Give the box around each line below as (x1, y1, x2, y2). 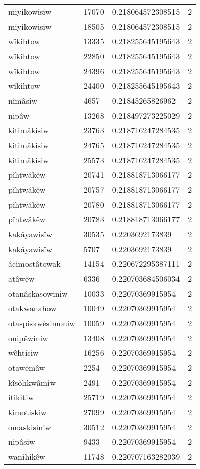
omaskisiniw (8, 421, 52, 433)
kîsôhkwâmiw (8, 376, 56, 388)
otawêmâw (8, 362, 45, 373)
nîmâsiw (8, 95, 37, 106)
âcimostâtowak (8, 258, 61, 270)
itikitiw (8, 391, 34, 403)
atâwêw (8, 273, 35, 284)
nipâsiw (8, 436, 35, 448)
